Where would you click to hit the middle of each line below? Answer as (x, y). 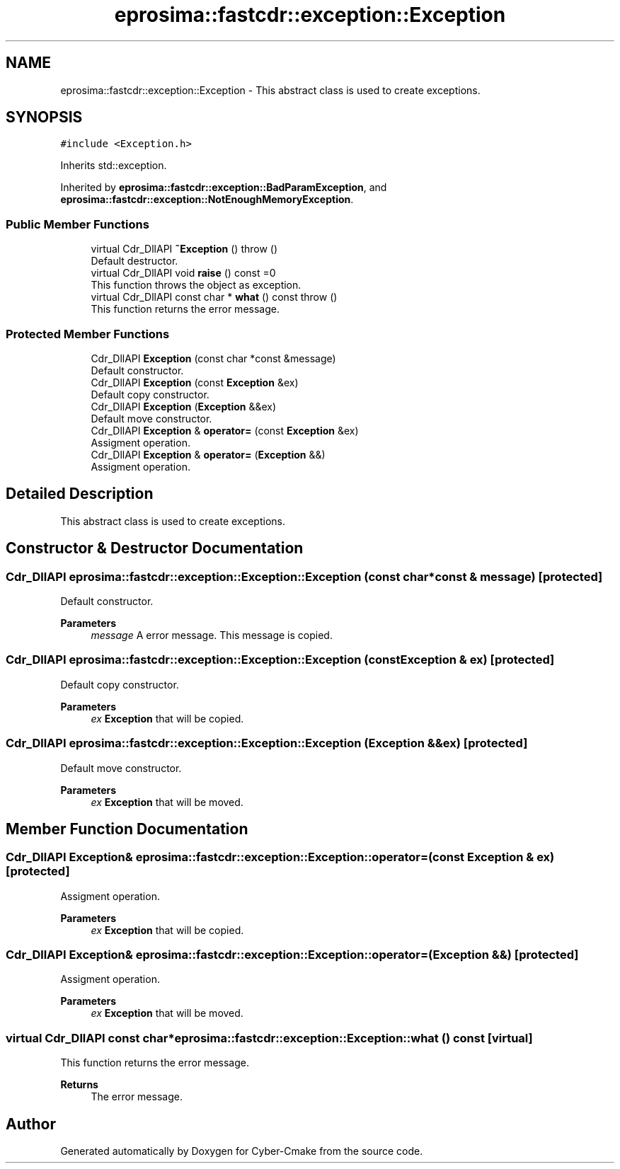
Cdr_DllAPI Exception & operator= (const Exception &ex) (225, 430)
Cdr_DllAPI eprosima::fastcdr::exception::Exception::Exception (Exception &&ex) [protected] (267, 743)
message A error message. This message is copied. (212, 635)
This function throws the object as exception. (196, 285)
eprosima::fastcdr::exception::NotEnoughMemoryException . (207, 200)
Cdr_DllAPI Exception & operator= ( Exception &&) (208, 454)
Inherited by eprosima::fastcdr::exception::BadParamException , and (224, 188)
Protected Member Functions (88, 334)
